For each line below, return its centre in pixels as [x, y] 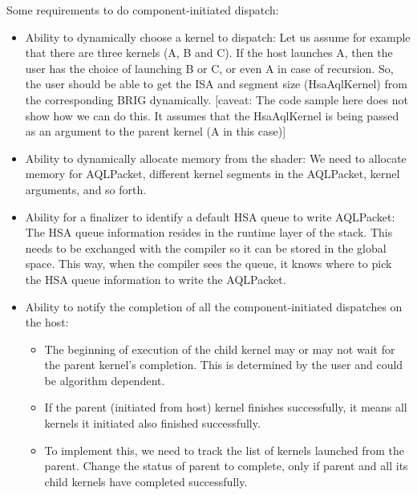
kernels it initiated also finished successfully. [152, 423]
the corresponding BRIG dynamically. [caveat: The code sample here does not [217, 99]
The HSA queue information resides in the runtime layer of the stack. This [209, 232]
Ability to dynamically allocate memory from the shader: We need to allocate [216, 158]
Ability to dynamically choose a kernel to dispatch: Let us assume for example [218, 37]
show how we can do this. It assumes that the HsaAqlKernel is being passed [212, 115]
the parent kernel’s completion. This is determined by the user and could [224, 365]
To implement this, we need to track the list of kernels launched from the [224, 450]
